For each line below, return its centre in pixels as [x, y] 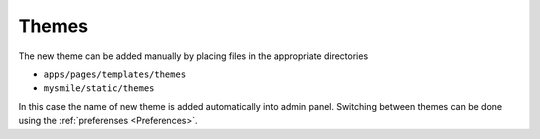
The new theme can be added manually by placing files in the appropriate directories [193, 56]
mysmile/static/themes [99, 88]
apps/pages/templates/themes [115, 74]
